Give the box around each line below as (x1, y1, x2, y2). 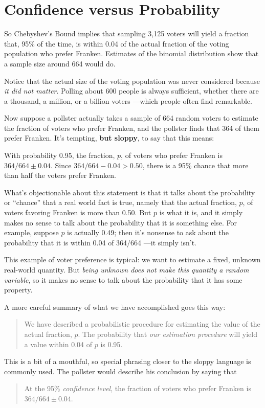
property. (4, 284, 33, 295)
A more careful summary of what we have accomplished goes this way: (4, 301, 226, 312)
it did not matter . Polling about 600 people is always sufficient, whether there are (4, 85, 259, 96)
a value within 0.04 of (24, 338, 93, 349)
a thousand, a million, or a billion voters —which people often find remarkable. (4, 95, 252, 106)
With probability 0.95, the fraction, (4, 150, 115, 161)
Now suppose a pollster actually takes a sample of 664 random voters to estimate (4, 112, 258, 123)
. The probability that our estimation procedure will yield (78, 328, 257, 339)
